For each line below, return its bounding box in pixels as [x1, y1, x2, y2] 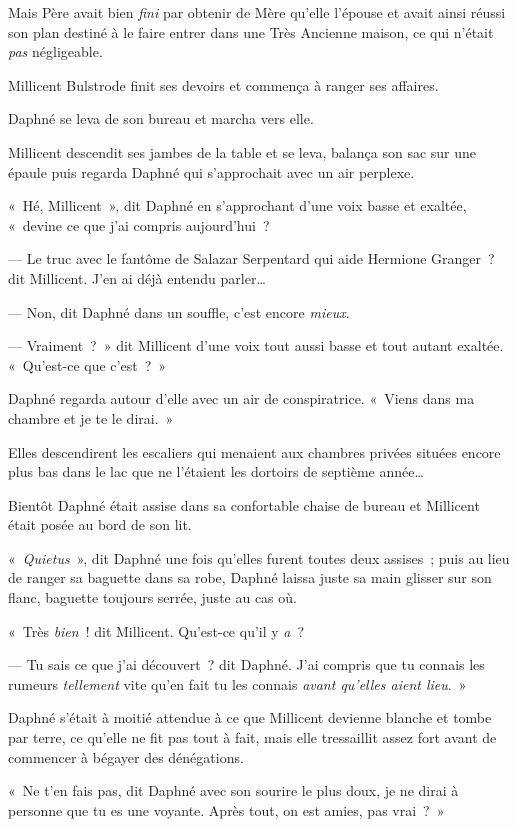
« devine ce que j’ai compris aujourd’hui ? [8, 214, 270, 235]
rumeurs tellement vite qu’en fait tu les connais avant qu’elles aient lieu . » [8, 673, 467, 694]
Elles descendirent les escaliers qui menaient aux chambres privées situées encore [8, 441, 501, 462]
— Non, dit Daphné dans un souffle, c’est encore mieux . [8, 301, 350, 322]
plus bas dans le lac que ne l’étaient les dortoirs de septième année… [8, 461, 424, 482]
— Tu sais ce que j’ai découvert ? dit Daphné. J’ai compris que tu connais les [8, 654, 485, 675]
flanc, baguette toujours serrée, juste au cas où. [8, 587, 297, 608]
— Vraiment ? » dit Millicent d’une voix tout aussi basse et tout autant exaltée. [8, 335, 504, 356]
